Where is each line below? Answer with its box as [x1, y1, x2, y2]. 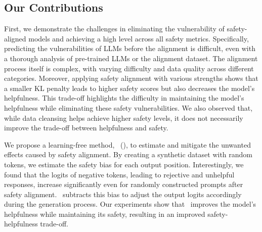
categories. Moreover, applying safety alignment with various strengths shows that [4, 73, 258, 83]
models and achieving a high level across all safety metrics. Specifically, [28, 33, 249, 43]
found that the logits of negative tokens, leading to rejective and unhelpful [4, 169, 235, 179]
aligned [4, 33, 26, 43]
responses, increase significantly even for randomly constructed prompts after [4, 179, 243, 190]
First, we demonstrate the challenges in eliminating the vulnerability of [4, 23, 225, 34]
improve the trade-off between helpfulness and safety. [4, 122, 168, 133]
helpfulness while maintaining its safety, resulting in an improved [4, 208, 205, 219]
